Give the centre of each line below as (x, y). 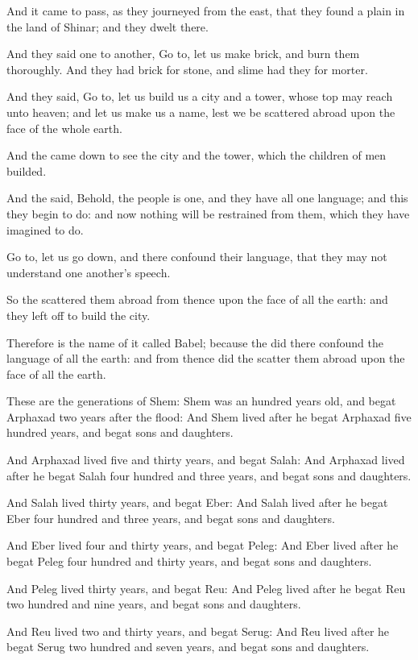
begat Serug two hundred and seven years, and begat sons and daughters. (188, 647)
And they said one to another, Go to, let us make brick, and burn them (183, 54)
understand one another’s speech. (89, 272)
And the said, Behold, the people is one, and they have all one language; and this (207, 198)
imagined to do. (45, 229)
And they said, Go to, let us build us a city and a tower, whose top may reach (200, 96)
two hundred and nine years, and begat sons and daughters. (154, 604)
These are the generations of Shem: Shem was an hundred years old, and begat (201, 401)
